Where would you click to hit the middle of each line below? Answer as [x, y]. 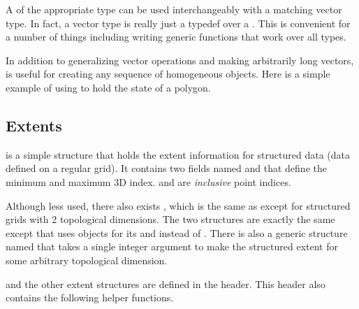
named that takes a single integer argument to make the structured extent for [172, 246]
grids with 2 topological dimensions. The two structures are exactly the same [170, 219]
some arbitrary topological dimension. [87, 260]
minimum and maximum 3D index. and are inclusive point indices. [148, 181]
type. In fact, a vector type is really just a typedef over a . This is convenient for [178, 23]
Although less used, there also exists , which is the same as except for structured [178, 205]
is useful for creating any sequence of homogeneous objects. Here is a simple [168, 74]
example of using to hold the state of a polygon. [108, 87]
